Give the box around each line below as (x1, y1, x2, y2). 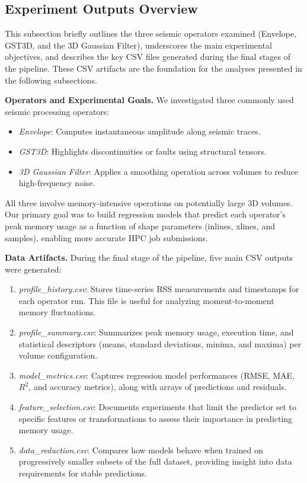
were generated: (5, 263, 62, 275)
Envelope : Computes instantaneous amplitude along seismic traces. (18, 125, 261, 137)
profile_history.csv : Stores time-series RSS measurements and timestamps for (18, 283, 299, 295)
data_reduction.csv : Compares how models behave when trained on (18, 443, 263, 456)
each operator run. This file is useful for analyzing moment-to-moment (18, 294, 274, 306)
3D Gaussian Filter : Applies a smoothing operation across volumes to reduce (18, 165, 299, 177)
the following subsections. (5, 73, 97, 86)
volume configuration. (18, 349, 98, 362)
